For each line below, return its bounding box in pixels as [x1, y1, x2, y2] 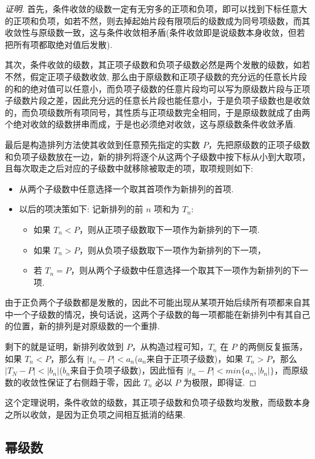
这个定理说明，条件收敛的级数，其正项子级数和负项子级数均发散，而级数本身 [5, 396, 310, 409]
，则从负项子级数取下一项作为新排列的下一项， [79, 243, 266, 256]
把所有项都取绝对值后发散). [5, 38, 113, 50]
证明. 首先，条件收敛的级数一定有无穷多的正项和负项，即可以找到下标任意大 [5, 2, 307, 15]
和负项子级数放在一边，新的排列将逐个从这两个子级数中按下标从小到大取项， [5, 150, 310, 162]
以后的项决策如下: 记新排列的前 [19, 203, 144, 215]
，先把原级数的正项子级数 [208, 138, 310, 150]
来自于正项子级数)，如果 [146, 352, 244, 364]
